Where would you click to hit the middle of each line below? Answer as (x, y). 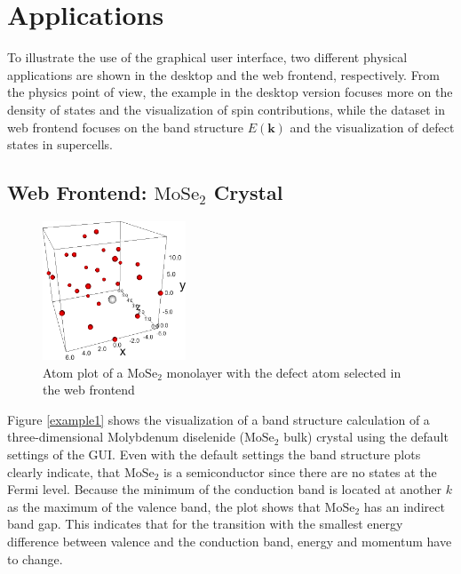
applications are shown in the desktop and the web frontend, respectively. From (223, 74)
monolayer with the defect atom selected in (284, 372)
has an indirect (404, 506)
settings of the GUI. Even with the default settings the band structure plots (214, 454)
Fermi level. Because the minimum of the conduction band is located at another (225, 489)
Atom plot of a (83, 372)
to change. (35, 558)
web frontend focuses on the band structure (125, 127)
